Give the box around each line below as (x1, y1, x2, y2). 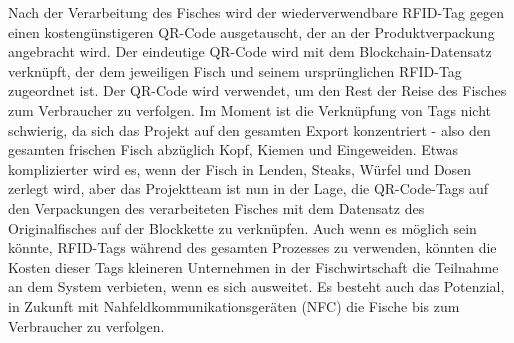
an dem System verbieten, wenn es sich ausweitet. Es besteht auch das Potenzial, (8, 276, 505, 297)
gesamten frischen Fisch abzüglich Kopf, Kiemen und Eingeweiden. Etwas (8, 139, 459, 160)
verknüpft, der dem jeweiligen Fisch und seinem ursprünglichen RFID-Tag (8, 60, 462, 81)
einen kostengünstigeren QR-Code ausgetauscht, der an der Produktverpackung (8, 21, 495, 42)
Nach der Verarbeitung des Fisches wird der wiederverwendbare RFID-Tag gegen (8, 2, 504, 22)
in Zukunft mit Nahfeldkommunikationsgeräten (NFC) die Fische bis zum (8, 295, 460, 316)
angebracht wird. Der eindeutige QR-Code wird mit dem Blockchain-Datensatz (8, 41, 492, 62)
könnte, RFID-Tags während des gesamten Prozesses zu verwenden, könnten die (8, 237, 497, 258)
